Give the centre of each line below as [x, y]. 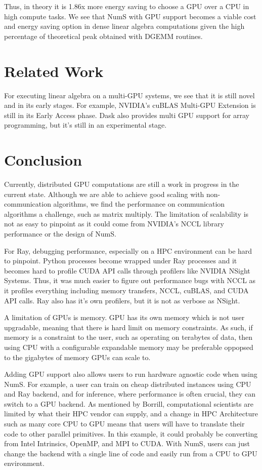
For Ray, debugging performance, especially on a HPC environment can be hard [128, 250]
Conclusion [43, 160]
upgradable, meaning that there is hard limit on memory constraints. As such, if [128, 327]
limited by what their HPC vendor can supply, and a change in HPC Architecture [131, 414]
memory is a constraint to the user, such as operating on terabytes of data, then [128, 337]
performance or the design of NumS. [60, 233]
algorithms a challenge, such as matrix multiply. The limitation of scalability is [126, 213]
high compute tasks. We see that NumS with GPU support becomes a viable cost [130, 16]
